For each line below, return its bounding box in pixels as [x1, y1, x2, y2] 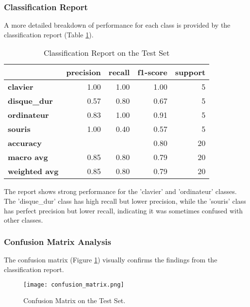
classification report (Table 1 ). [4, 29, 94, 39]
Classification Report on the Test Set [44, 47, 170, 59]
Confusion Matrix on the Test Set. [23, 295, 126, 305]
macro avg [8, 151, 48, 163]
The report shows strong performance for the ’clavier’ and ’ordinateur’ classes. [4, 186, 237, 196]
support [175, 66, 206, 78]
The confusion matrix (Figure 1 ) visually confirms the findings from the [4, 255, 217, 264]
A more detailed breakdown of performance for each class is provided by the [4, 20, 231, 30]
